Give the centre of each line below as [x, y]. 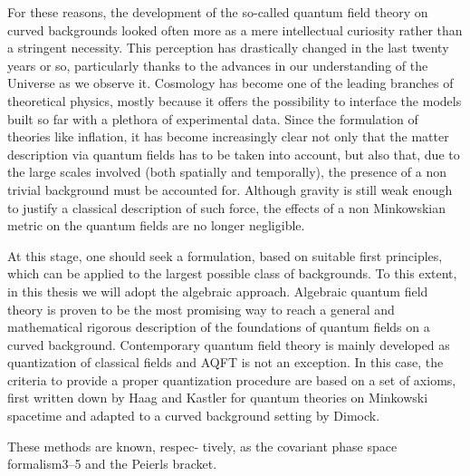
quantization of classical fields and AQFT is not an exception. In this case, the [225, 362]
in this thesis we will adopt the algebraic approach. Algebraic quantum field [218, 291]
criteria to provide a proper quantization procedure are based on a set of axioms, [232, 379]
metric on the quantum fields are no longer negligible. [156, 225]
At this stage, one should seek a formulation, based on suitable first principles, [225, 255]
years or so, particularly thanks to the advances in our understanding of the [218, 65]
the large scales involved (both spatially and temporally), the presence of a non [227, 172]
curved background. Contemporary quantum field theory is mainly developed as [229, 344]
